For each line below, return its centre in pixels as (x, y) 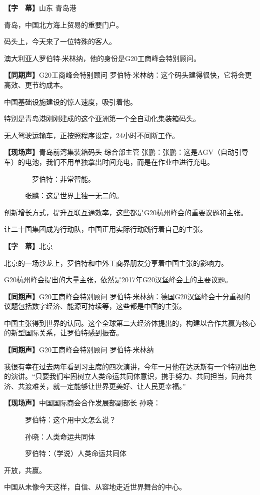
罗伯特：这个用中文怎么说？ (70, 420)
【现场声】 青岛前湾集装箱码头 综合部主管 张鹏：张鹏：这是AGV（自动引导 (126, 152)
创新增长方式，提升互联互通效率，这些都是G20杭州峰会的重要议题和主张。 (126, 212)
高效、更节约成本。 (35, 84)
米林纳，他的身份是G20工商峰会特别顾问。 (131, 58)
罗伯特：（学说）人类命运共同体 (75, 453)
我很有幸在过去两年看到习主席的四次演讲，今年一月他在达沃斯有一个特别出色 (130, 366)
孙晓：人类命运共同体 (60, 436)
